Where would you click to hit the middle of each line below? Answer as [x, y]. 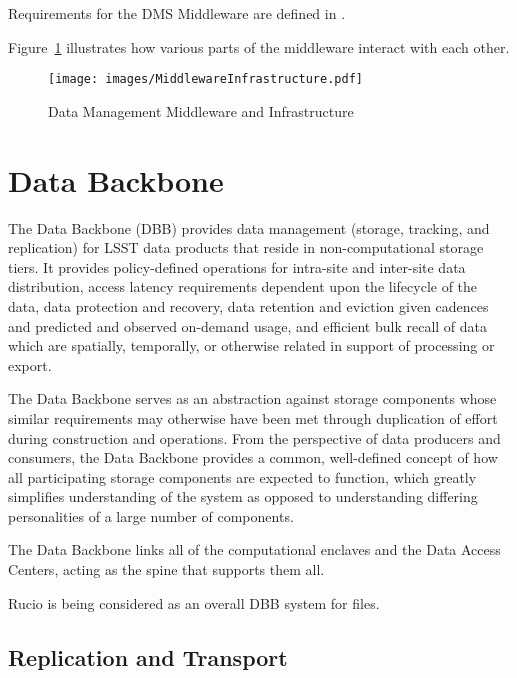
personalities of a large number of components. [151, 515]
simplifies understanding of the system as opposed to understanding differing [243, 496]
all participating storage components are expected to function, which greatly [242, 476]
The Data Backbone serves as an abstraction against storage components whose [252, 398]
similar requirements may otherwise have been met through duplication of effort [253, 417]
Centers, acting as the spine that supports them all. [166, 569]
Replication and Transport [148, 656]
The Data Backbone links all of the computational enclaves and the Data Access [254, 549]
